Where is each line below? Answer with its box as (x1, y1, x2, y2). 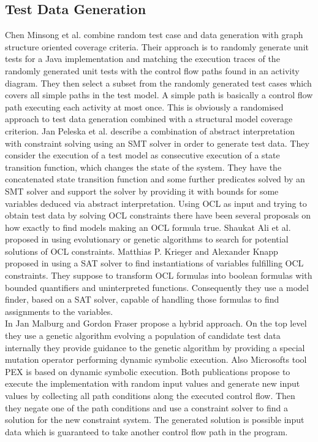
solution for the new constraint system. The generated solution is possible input (5, 413, 305, 426)
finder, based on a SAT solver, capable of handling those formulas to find (5, 293, 279, 306)
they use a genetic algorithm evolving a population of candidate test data (5, 329, 281, 342)
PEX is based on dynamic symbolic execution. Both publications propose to (5, 365, 290, 378)
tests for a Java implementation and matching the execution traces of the (5, 52, 280, 65)
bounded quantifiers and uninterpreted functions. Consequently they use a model (5, 281, 309, 293)
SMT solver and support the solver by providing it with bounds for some (5, 184, 279, 197)
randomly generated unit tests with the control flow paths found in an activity (5, 64, 300, 77)
